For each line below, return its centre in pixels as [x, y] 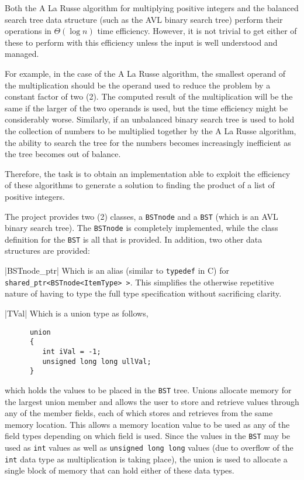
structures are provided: [47, 251]
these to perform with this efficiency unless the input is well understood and [141, 42]
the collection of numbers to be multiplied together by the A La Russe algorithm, [151, 130]
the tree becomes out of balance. [63, 154]
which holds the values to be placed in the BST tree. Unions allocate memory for [148, 389]
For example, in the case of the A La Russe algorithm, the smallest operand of [145, 73]
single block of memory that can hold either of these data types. [120, 470]
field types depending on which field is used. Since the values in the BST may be [148, 436]
